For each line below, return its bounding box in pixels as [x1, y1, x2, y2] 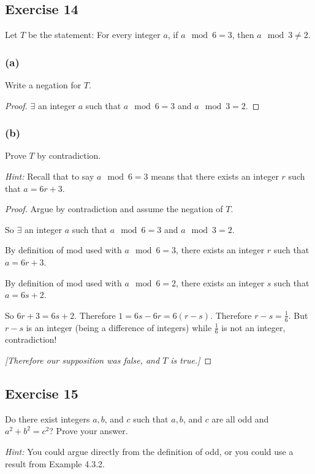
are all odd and [211, 412, 269, 425]
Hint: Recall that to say [5, 170, 94, 183]
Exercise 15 [5, 384, 78, 402]
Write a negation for [5, 78, 82, 91]
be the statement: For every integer [28, 28, 161, 41]
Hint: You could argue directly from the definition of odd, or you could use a [5, 445, 294, 457]
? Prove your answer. [49, 424, 128, 437]
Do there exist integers [5, 412, 90, 425]
